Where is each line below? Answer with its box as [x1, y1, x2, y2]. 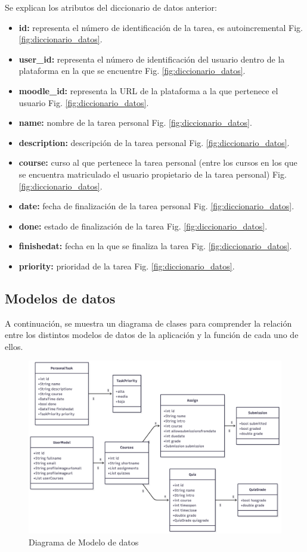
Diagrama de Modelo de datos [29, 535, 139, 548]
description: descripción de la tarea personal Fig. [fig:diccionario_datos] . [18, 136, 290, 148]
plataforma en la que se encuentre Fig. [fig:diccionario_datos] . [18, 64, 246, 77]
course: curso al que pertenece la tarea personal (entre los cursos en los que [18, 156, 297, 169]
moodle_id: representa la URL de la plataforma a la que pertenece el [18, 84, 278, 97]
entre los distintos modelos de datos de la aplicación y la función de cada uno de [5, 328, 299, 341]
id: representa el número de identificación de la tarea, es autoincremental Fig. [18, 21, 303, 33]
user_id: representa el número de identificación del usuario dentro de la [18, 52, 285, 65]
